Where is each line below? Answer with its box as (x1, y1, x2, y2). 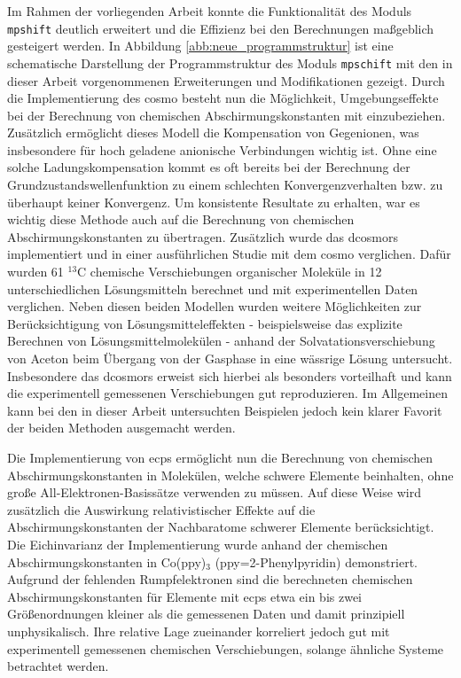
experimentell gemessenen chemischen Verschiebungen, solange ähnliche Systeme (7, 639, 444, 658)
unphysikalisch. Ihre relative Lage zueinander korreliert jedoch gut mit (7, 621, 390, 640)
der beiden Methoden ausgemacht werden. (7, 418, 236, 437)
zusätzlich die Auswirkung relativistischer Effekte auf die (7, 500, 316, 518)
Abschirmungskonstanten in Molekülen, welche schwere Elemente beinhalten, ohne (7, 465, 454, 484)
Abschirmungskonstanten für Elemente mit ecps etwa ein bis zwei (7, 587, 363, 605)
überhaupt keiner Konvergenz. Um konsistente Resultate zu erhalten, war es (7, 192, 420, 211)
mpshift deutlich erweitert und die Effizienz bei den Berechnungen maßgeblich (7, 19, 434, 37)
